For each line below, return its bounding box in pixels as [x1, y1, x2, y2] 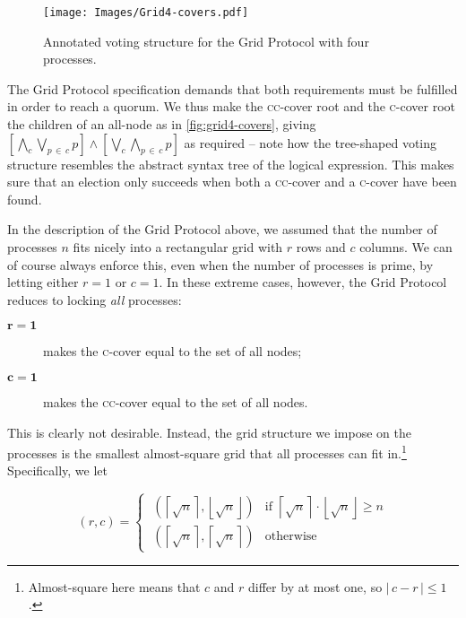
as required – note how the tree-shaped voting [184, 133, 437, 152]
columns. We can [359, 238, 453, 256]
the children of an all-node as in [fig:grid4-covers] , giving [7, 115, 316, 134]
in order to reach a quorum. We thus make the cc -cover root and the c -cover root [7, 97, 456, 116]
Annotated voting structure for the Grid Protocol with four [43, 31, 369, 50]
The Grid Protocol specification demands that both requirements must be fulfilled [7, 79, 458, 98]
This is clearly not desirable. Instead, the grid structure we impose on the [7, 422, 411, 441]
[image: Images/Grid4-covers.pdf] [43, 6, 249, 19]
